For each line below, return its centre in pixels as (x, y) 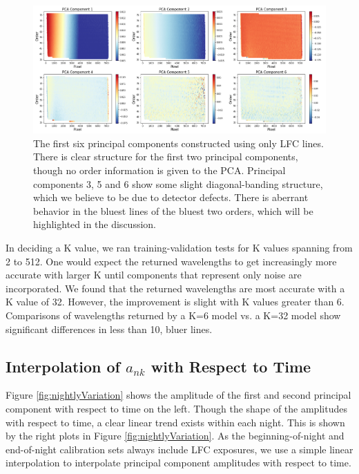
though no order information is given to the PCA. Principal (159, 170)
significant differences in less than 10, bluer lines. (109, 329)
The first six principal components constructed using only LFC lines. (178, 143)
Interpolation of (63, 366)
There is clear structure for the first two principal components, (166, 157)
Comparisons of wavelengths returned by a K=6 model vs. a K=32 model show (173, 315)
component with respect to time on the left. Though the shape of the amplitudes (176, 408)
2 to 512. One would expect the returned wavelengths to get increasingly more (171, 261)
